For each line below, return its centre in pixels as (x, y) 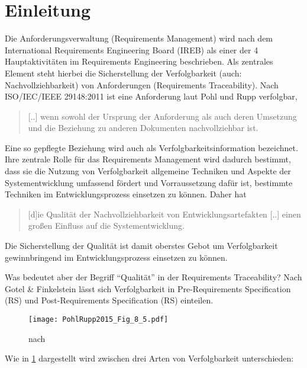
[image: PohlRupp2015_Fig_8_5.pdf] (98, 319)
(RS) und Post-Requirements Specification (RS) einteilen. (109, 300)
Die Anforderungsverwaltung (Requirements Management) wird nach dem (139, 38)
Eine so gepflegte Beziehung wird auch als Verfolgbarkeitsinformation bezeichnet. (151, 147)
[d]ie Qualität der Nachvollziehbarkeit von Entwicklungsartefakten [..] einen (164, 214)
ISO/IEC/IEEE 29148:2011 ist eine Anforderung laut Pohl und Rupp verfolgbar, (151, 96)
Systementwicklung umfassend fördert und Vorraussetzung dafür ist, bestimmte (149, 182)
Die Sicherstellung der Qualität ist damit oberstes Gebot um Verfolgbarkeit (141, 246)
